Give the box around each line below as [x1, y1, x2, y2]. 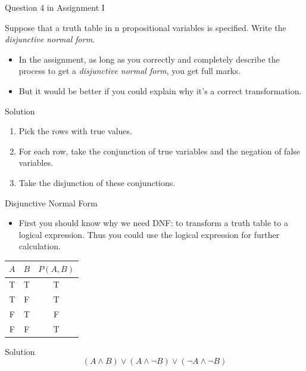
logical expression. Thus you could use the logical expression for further [18, 228, 280, 240]
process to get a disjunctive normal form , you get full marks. [18, 64, 241, 77]
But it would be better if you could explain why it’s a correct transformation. [18, 84, 302, 97]
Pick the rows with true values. [18, 125, 132, 137]
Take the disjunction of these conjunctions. [18, 176, 176, 188]
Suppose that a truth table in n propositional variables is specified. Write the [5, 21, 286, 33]
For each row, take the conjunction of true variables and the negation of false [18, 144, 301, 157]
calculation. [18, 240, 61, 252]
